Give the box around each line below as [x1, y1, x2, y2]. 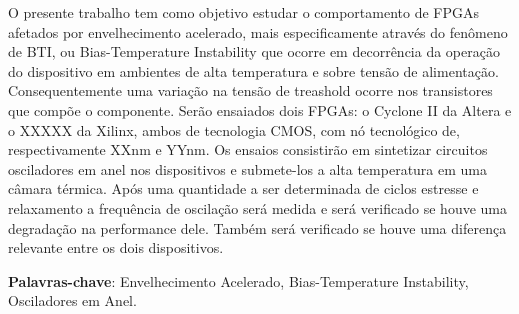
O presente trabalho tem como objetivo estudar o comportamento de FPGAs [8, 2, 480, 22]
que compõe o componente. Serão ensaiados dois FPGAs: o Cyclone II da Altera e [8, 99, 512, 120]
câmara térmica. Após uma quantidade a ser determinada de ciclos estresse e [8, 178, 479, 199]
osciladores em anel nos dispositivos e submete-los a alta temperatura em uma [8, 158, 487, 179]
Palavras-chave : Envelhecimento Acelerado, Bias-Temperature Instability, [8, 270, 469, 291]
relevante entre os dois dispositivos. [8, 237, 224, 258]
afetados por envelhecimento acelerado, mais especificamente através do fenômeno [8, 21, 508, 42]
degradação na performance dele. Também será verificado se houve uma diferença [8, 217, 507, 238]
